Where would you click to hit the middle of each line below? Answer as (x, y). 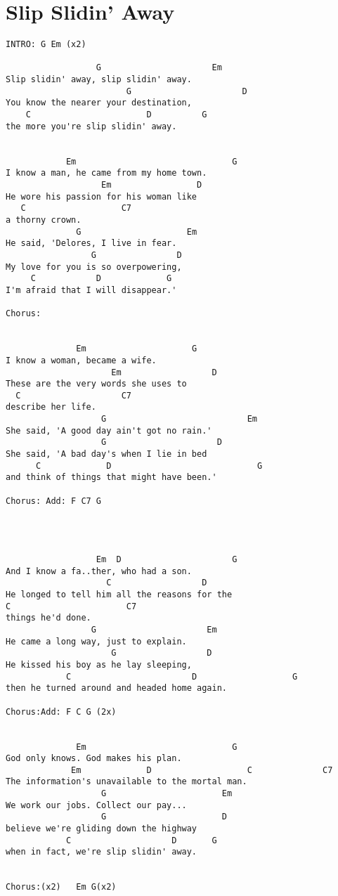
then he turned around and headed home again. (116, 688)
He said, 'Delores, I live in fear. (91, 244)
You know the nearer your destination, (99, 103)
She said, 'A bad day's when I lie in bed (106, 454)
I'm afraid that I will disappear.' (91, 290)
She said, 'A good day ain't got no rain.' (109, 430)
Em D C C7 (202, 770)
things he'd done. (48, 618)
